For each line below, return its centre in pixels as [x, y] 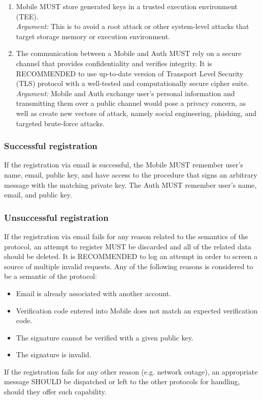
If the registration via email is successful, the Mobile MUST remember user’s [124, 165]
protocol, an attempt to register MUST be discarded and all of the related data [128, 246]
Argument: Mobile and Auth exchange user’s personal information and [125, 93]
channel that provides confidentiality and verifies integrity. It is [114, 63]
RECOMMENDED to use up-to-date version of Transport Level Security [130, 73]
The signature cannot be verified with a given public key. [105, 337]
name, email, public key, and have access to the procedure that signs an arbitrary [131, 174]
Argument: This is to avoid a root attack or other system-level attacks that [133, 26]
